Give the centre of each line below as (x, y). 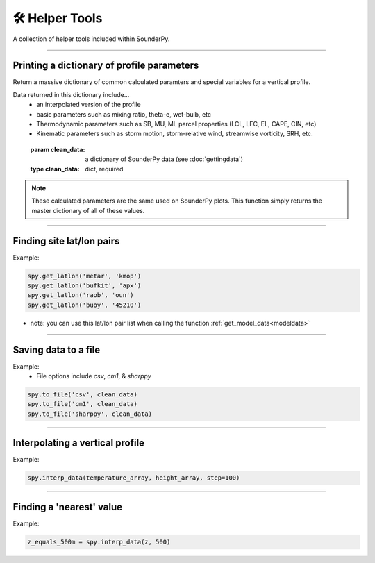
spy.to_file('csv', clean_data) (83, 395)
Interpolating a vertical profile (79, 443)
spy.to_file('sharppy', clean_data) (90, 414)
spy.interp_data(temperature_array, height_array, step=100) (134, 478)
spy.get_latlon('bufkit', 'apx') (84, 286)
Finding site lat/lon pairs (66, 241)
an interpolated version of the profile (89, 105)
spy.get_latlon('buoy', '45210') (84, 305)
